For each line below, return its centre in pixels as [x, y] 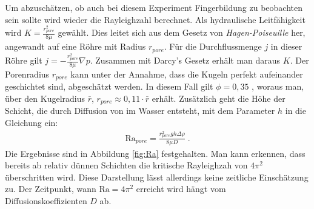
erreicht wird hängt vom [181, 189]
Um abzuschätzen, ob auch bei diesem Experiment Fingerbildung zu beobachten [154, 7]
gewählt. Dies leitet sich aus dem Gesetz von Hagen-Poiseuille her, [182, 32]
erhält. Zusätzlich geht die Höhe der [219, 98]
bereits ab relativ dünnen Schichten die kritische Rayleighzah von [126, 165]
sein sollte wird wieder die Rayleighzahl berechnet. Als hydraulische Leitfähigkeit [155, 19]
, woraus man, [278, 86]
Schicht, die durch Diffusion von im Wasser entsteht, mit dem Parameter [140, 111]
